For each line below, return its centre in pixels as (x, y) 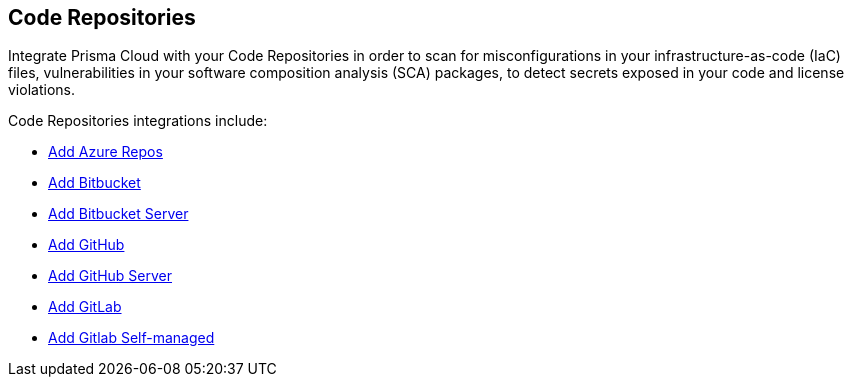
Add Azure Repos (105, 152)
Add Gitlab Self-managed (131, 338)
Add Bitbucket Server (118, 214)
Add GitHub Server (110, 276)
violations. (41, 90)
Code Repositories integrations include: (138, 121)
